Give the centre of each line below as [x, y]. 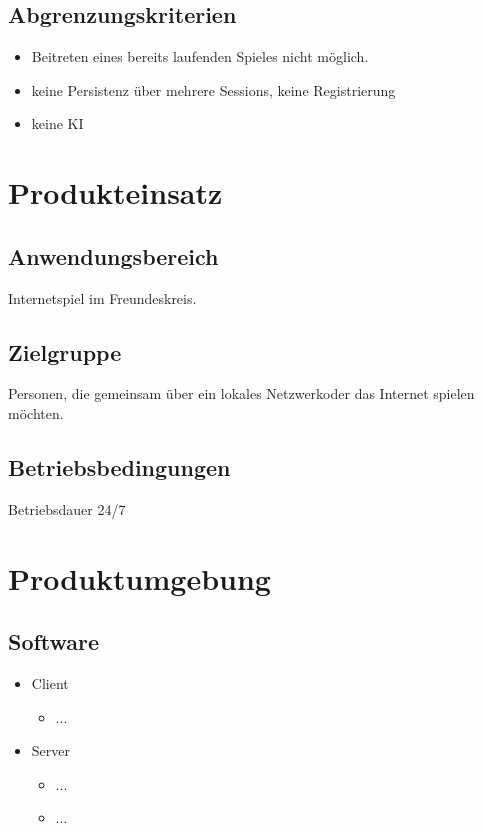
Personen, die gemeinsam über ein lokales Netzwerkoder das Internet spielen [241, 393]
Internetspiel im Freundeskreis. [102, 297]
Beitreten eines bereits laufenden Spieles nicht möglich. [200, 56]
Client [50, 682]
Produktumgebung [139, 577]
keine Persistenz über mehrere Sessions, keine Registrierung [213, 89]
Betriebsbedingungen [119, 466]
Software [54, 641]
